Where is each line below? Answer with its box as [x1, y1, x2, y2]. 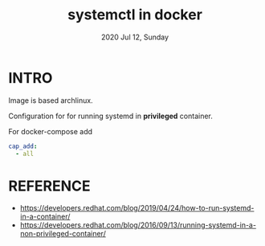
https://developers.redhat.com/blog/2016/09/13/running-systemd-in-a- [19, 220, 257, 230]
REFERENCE [8, 177, 91, 195]
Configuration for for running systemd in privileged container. [8, 111, 213, 121]
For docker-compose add [8, 126, 93, 136]
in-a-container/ [19, 211, 71, 222]
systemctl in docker [67, 6, 203, 24]
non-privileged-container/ [19, 229, 106, 239]
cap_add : [8, 142, 38, 150]
